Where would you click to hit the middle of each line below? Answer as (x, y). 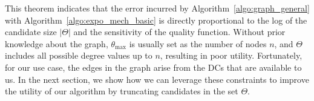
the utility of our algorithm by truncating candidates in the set (122, 91)
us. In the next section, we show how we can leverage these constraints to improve (157, 79)
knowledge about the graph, (57, 43)
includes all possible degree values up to (79, 55)
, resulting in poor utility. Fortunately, (231, 55)
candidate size (31, 32)
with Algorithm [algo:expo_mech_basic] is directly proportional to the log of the (156, 20)
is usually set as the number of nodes (198, 43)
